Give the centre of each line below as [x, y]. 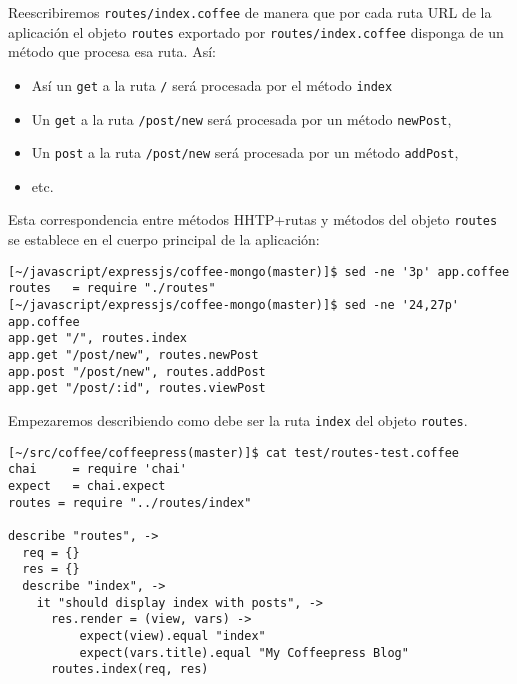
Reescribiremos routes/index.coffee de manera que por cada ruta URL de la [250, 12]
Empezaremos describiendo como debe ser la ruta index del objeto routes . [238, 419]
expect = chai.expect [87, 485]
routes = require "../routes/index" [130, 502]
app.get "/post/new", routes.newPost [133, 355]
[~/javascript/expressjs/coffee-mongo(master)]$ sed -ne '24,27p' [234, 305]
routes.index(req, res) [129, 669]
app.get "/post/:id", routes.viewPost [137, 388]
